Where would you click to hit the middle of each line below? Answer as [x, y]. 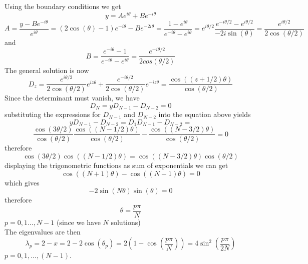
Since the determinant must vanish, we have [72, 98]
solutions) [126, 222]
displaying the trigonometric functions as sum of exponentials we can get [116, 165]
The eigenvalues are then [43, 232]
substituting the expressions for [53, 114]
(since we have [78, 222]
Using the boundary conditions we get [63, 6]
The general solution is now [47, 70]
